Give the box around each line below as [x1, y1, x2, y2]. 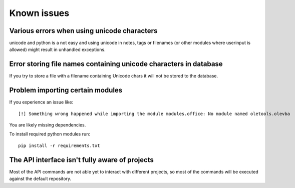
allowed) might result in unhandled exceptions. [9, 46, 106, 52]
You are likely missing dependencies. [9, 122, 86, 128]
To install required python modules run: [9, 131, 90, 137]
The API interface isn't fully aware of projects [9, 155, 154, 164]
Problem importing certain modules [9, 86, 123, 94]
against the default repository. [9, 175, 72, 182]
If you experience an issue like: [9, 99, 74, 105]
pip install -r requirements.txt [18, 142, 100, 148]
